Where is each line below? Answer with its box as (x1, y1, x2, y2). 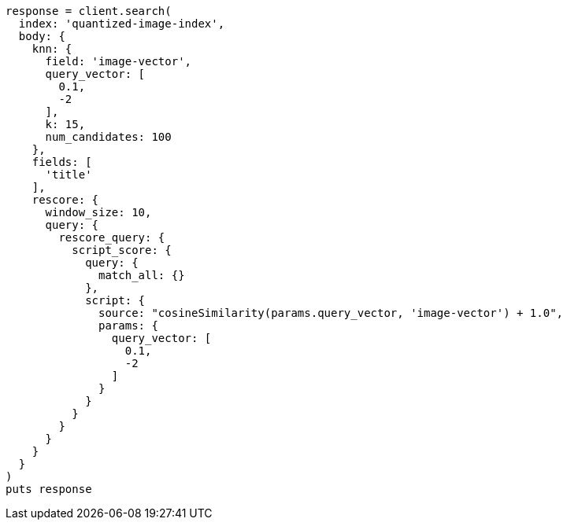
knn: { (31, 42, 72, 55)
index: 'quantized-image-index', (18, 17, 225, 30)
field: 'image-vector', (45, 55, 192, 68)
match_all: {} (98, 269, 185, 281)
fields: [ (31, 156, 92, 168)
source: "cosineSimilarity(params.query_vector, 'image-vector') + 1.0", (98, 307, 564, 319)
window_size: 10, (45, 206, 152, 219)
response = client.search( (6, 5, 172, 17)
